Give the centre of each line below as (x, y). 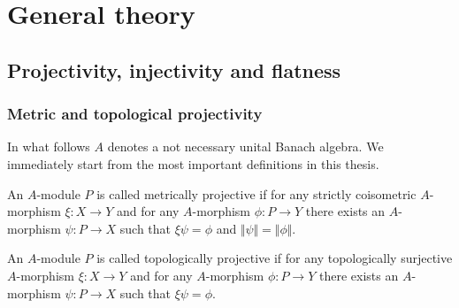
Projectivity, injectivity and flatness (174, 69)
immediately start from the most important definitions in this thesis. (193, 163)
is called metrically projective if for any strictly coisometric (256, 193)
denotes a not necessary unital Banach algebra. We (245, 146)
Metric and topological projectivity (135, 114)
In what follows (49, 146)
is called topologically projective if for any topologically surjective (275, 258)
